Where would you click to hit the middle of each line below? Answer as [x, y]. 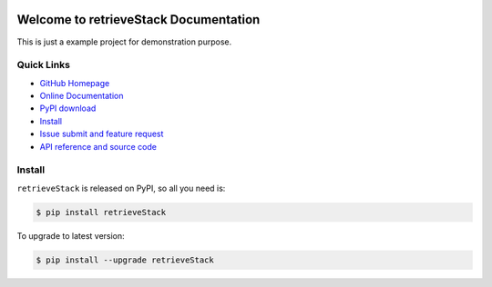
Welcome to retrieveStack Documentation [138, 20]
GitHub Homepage [75, 83]
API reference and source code [98, 146]
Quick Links [43, 65]
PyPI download [68, 108]
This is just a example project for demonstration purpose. [124, 42]
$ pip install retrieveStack [101, 212]
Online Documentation [82, 96]
